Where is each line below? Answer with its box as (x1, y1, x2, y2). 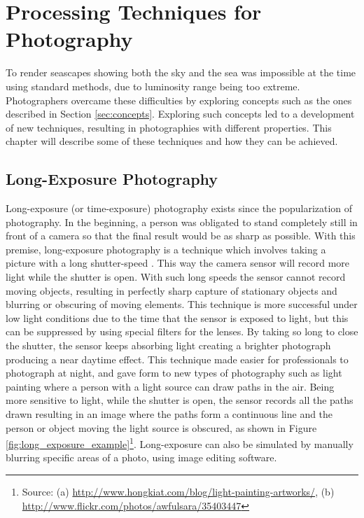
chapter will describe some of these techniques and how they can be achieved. (6, 134, 338, 148)
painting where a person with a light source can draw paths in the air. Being (6, 379, 335, 393)
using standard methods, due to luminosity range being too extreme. (6, 78, 300, 93)
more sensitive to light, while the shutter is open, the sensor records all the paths (6, 393, 353, 407)
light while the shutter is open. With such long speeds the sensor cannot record (6, 269, 346, 284)
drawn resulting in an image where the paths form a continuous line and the (6, 406, 333, 421)
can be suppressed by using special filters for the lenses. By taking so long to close (6, 324, 358, 339)
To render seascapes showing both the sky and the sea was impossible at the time (6, 65, 356, 80)
